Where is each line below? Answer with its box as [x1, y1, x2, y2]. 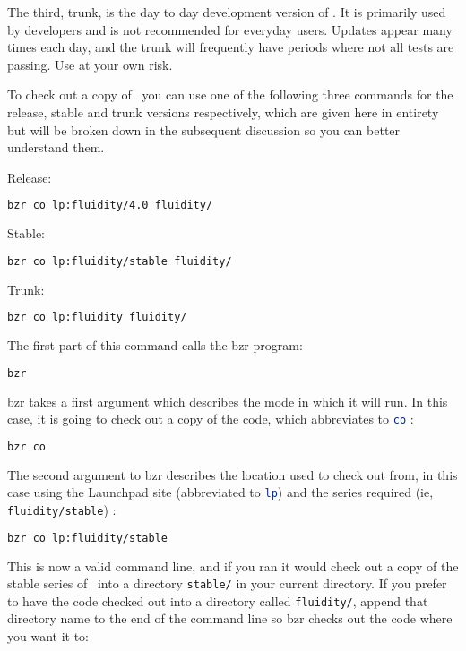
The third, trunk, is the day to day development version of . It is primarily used [7, 3, 446, 21]
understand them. [7, 138, 105, 157]
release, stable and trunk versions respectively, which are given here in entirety [7, 102, 439, 121]
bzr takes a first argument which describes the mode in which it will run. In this [7, 391, 448, 410]
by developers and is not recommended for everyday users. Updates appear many [7, 20, 453, 39]
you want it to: [7, 627, 89, 646]
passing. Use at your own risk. [7, 55, 173, 73]
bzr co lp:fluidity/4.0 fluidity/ [7, 199, 213, 212]
